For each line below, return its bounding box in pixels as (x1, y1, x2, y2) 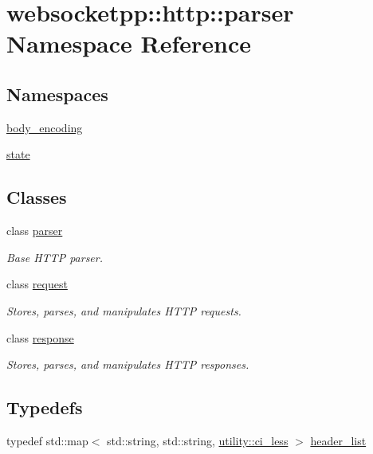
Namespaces (6, 81, 108, 106)
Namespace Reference (6, 27, 251, 60)
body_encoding (6, 119, 83, 135)
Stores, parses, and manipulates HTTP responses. (6, 356, 249, 373)
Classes (6, 185, 67, 209)
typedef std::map (6, 432, 88, 448)
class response (6, 329, 74, 346)
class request (6, 276, 68, 292)
